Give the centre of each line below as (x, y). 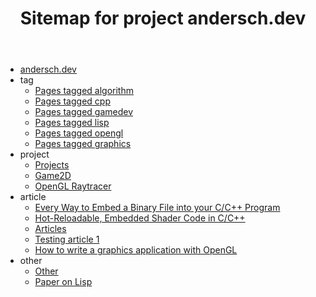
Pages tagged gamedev (84, 112)
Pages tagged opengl (79, 133)
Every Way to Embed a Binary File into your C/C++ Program (157, 208)
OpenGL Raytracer (73, 186)
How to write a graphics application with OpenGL (136, 250)
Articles (50, 229)
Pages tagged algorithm (84, 91)
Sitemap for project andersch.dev (163, 18)
